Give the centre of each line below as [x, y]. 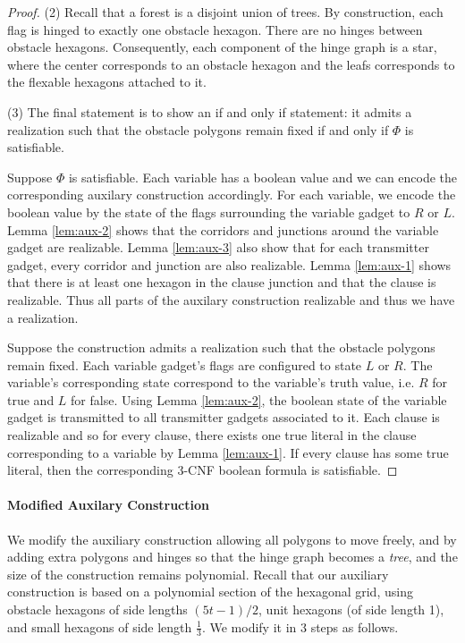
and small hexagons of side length [100, 626]
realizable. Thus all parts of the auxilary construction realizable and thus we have [231, 299]
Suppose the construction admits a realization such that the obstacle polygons [221, 347]
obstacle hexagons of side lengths [97, 609]
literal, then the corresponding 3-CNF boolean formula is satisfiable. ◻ [203, 470]
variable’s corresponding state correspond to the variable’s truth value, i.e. [211, 382]
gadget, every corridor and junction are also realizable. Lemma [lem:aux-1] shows [229, 264]
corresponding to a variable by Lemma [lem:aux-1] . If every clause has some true [228, 452]
